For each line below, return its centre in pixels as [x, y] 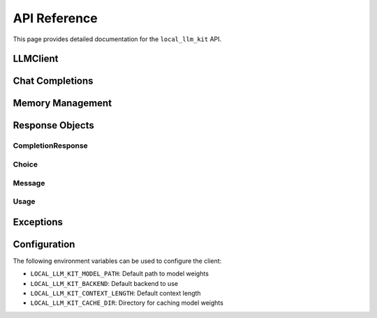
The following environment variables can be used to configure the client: [117, 261]
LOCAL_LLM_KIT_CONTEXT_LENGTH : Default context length [116, 293]
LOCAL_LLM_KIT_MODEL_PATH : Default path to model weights [120, 274]
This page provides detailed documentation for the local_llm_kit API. [117, 39]
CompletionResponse [51, 146]
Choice [25, 164]
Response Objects [53, 126]
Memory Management [62, 104]
